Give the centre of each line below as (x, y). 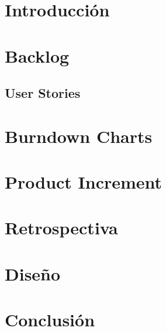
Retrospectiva (61, 228)
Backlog (37, 55)
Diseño (33, 273)
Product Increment (84, 182)
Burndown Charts (79, 136)
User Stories (43, 93)
